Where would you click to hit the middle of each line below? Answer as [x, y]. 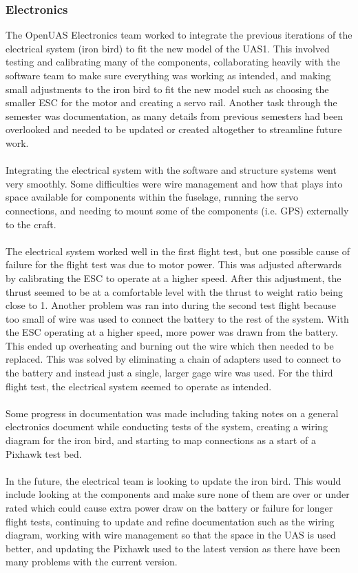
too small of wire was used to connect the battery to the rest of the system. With [177, 318]
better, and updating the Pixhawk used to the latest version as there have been [173, 548]
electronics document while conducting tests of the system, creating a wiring [167, 426]
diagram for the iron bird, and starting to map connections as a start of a [161, 440]
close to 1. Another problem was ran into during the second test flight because [171, 305]
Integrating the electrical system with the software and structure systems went [171, 170]
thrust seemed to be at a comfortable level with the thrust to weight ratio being [174, 291]
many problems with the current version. [92, 562]
